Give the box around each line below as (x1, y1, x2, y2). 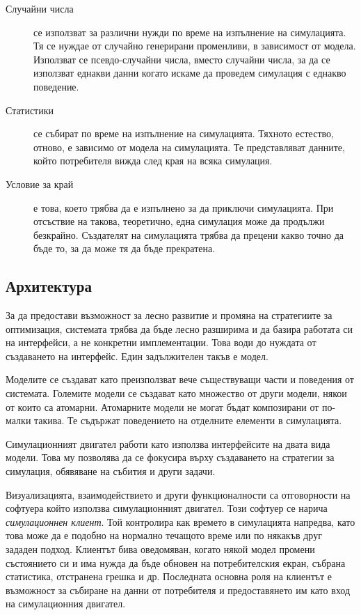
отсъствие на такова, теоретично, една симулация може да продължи (33, 214, 325, 228)
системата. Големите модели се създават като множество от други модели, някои (6, 386, 347, 400)
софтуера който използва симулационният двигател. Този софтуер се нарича (6, 501, 328, 515)
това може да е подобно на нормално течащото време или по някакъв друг (6, 528, 322, 543)
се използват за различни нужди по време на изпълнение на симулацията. (33, 24, 346, 39)
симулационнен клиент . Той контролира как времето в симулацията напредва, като (6, 514, 355, 529)
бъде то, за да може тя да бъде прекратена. (33, 241, 216, 256)
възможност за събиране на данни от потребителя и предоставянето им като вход (6, 582, 351, 597)
